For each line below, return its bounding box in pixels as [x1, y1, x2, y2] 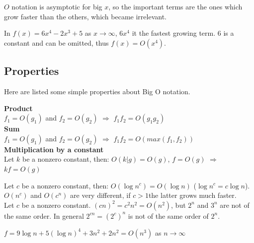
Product [4, 103, 33, 113]
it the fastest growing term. [132, 28, 216, 38]
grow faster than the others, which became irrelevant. [4, 11, 167, 21]
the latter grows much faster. [148, 190, 237, 200]
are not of [220, 199, 250, 210]
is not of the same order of [128, 210, 209, 221]
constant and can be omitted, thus [4, 37, 109, 48]
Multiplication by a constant [4, 144, 104, 154]
